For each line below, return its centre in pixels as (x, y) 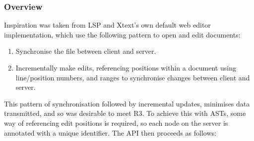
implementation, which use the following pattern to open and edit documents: (122, 34)
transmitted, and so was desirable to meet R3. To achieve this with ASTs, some (125, 113)
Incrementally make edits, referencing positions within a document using (126, 68)
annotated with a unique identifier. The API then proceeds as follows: (110, 132)
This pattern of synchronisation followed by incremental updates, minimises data (127, 103)
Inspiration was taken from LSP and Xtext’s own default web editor (107, 25)
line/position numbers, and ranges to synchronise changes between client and (133, 77)
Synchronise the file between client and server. (86, 51)
